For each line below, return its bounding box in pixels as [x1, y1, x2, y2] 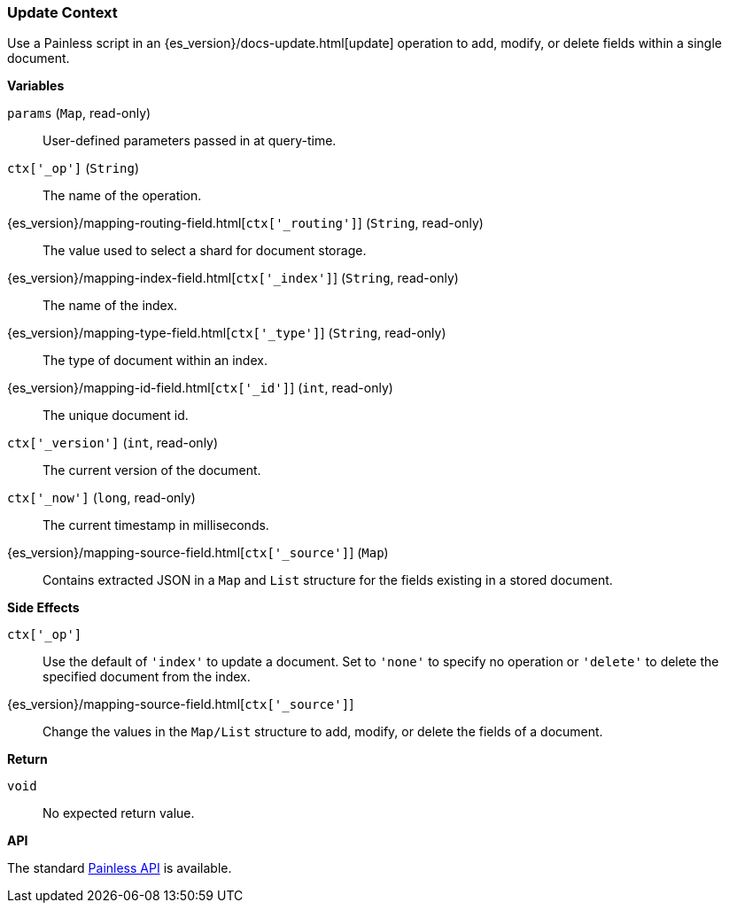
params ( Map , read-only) [7, 105, 151, 121]
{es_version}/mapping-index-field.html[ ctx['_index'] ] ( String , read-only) [7, 270, 459, 286]
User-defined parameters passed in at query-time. [43, 133, 337, 149]
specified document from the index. [43, 669, 251, 685]
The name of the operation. [43, 188, 202, 204]
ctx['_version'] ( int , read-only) [7, 435, 219, 451]
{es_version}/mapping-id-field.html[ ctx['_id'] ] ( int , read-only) [7, 380, 393, 396]
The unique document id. [43, 408, 189, 424]
